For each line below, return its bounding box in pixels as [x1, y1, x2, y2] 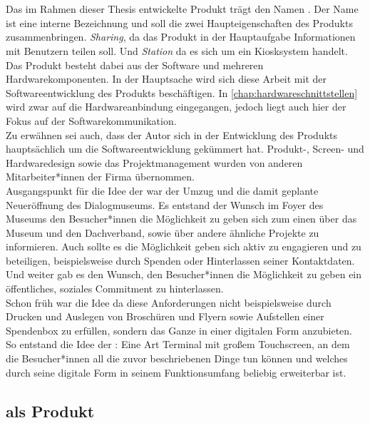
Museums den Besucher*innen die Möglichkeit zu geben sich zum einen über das [6, 211, 357, 226]
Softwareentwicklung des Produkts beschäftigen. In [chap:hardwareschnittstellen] [6, 85, 358, 100]
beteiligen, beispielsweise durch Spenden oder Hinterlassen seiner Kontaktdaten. [6, 253, 355, 267]
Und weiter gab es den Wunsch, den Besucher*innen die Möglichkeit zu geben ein [6, 267, 362, 282]
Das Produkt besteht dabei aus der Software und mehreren [6, 57, 264, 72]
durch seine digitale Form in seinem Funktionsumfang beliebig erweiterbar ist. [6, 365, 346, 379]
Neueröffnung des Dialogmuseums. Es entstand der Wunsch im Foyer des [6, 197, 324, 212]
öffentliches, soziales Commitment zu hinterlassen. [6, 281, 224, 296]
